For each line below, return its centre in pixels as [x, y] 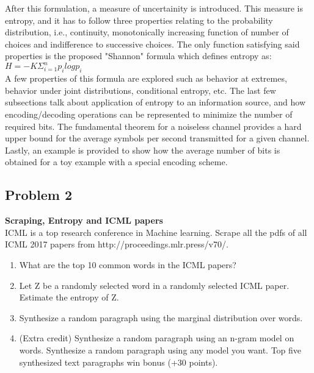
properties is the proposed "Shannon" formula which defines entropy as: [138, 56]
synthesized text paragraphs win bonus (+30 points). [119, 362]
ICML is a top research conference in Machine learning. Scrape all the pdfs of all [156, 232]
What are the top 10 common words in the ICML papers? [128, 265]
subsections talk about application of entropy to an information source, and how [155, 102]
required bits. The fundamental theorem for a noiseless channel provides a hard [153, 126]
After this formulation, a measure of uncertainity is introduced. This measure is [154, 8]
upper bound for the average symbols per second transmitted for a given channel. [157, 138]
